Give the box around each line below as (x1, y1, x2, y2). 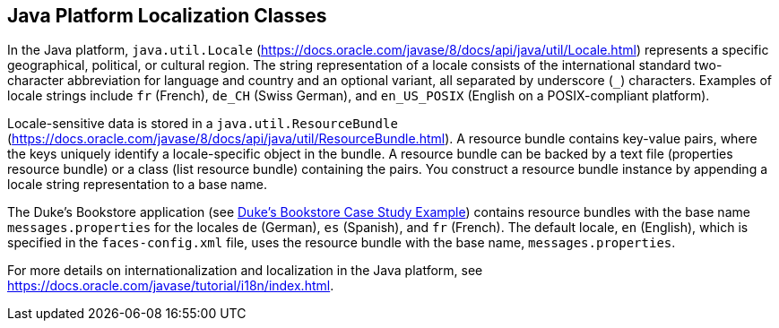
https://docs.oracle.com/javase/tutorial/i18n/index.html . (7, 278, 334, 294)
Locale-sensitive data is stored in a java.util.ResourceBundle (7, 116, 398, 132)
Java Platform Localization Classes (7, 4, 327, 27)
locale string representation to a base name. (7, 177, 267, 193)
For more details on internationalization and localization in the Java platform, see (7, 263, 483, 279)
